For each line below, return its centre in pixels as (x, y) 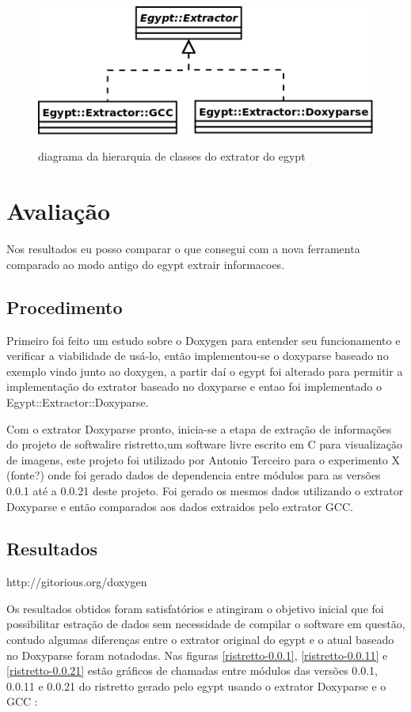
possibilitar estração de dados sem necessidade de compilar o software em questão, (206, 624)
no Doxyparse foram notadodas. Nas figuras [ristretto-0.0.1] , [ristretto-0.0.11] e (197, 655)
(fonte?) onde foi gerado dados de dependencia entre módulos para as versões (194, 475)
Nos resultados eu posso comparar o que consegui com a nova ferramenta (183, 249)
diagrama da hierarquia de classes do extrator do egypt (172, 156)
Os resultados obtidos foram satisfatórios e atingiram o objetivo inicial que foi (195, 608)
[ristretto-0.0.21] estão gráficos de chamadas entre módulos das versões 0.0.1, (192, 670)
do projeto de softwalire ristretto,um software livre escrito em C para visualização (204, 444)
